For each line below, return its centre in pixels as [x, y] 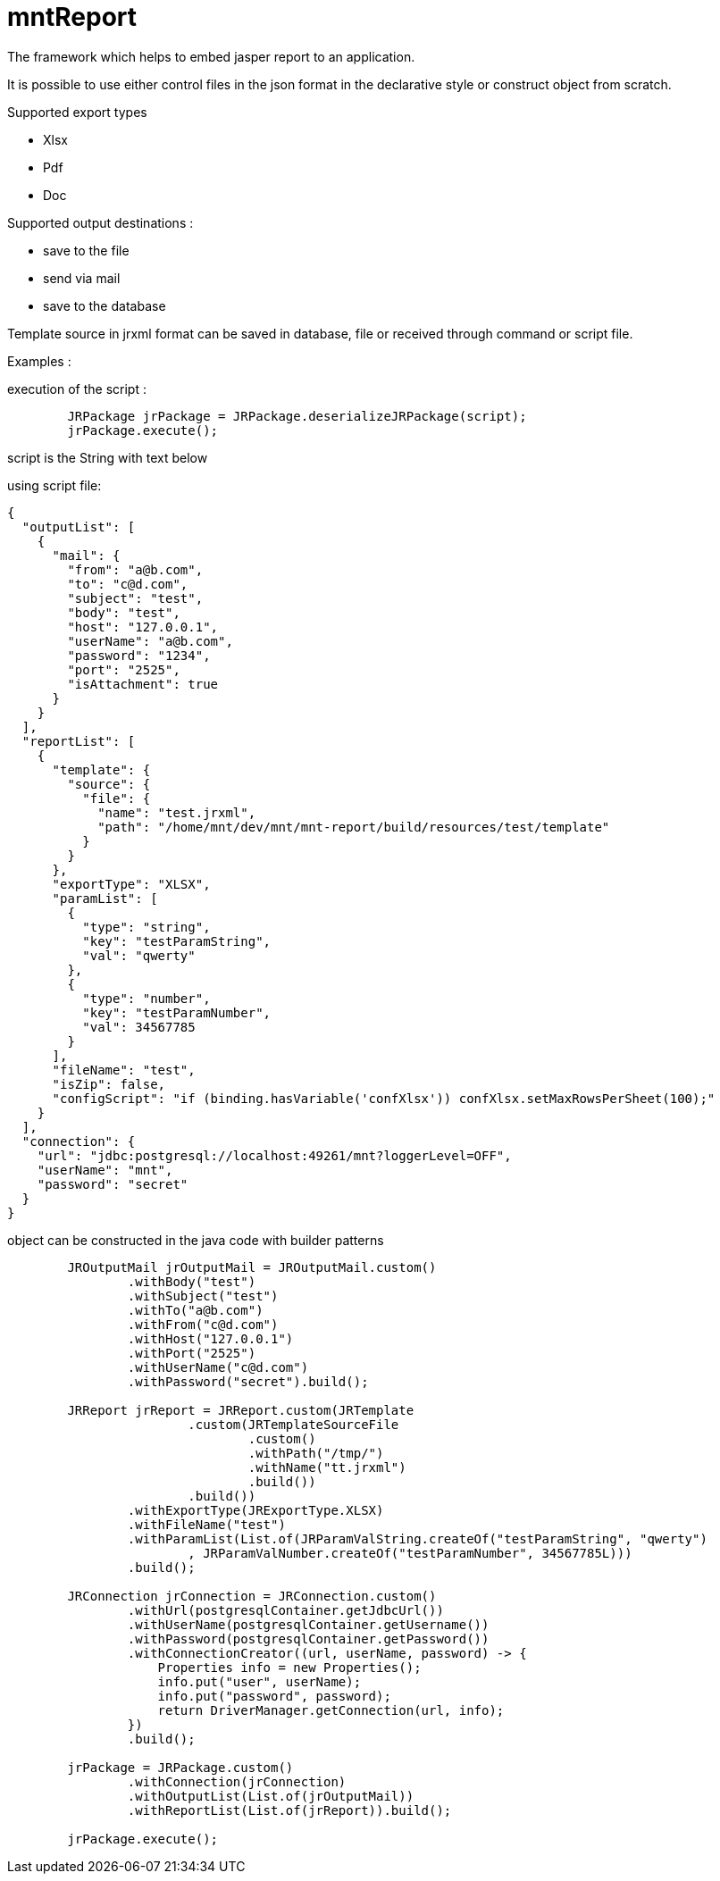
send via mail [82, 278]
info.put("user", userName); [260, 1681]
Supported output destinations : [100, 222]
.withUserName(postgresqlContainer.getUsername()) [308, 1624]
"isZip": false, [109, 1084]
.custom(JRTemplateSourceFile [293, 1424]
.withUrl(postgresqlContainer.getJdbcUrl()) [285, 1610]
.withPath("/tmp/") [316, 1453]
